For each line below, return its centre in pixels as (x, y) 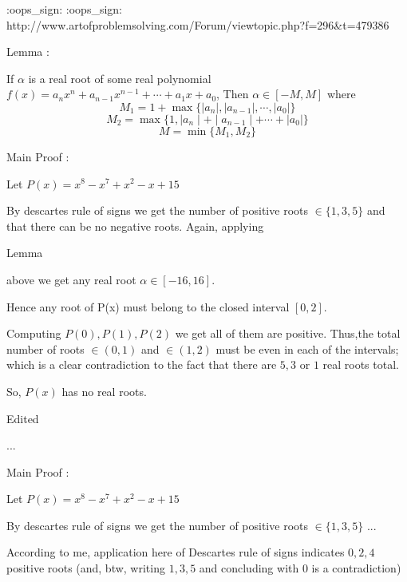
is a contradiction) (356, 568)
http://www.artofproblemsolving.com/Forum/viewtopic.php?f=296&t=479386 (198, 24)
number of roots (45, 348)
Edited (23, 418)
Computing (34, 333)
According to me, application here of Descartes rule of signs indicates (176, 552)
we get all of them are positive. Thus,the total (288, 333)
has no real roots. (104, 391)
